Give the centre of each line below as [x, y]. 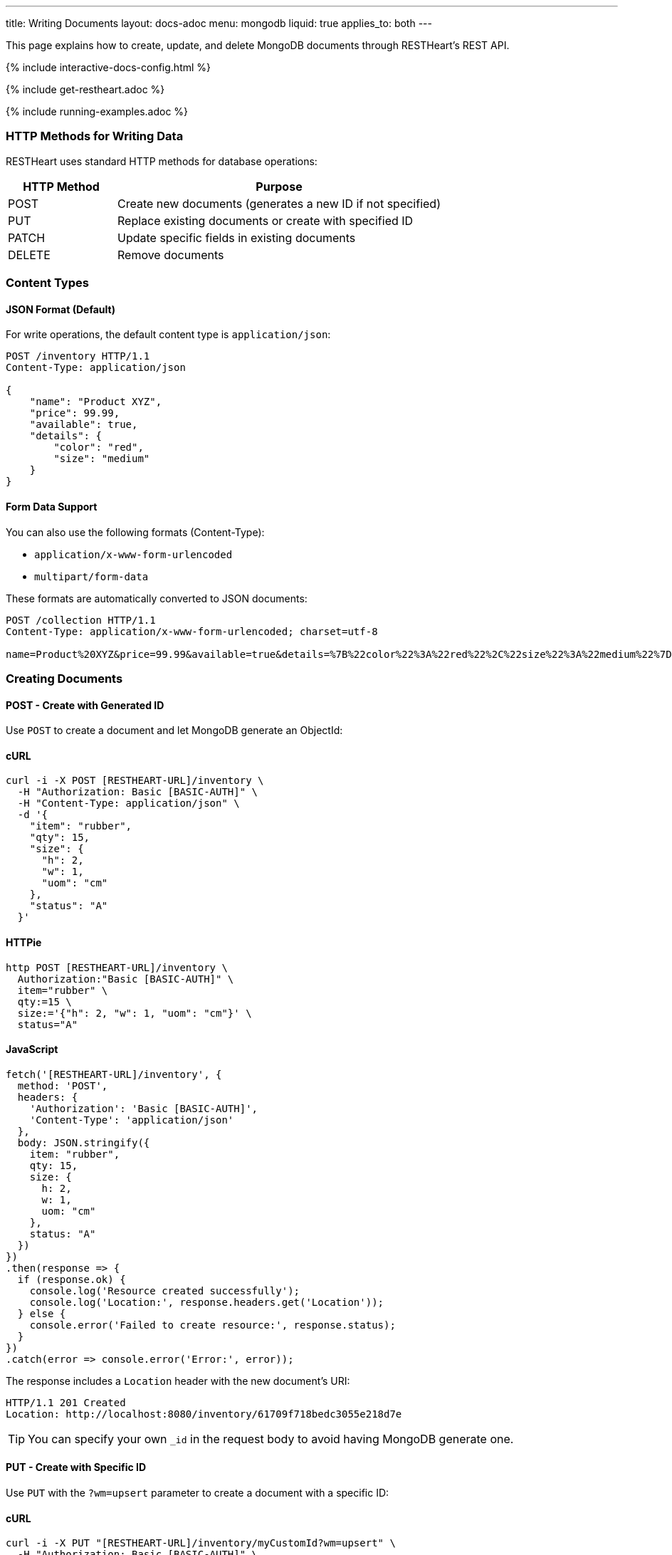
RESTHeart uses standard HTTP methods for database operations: [162, 161]
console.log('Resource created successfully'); [165, 1290]
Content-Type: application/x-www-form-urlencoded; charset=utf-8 [192, 631]
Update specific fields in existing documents [237, 237]
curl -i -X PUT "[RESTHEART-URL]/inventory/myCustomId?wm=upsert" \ [201, 1543]
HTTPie [24, 942]
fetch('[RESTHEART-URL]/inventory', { [114, 1074]
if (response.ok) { [72, 1279]
